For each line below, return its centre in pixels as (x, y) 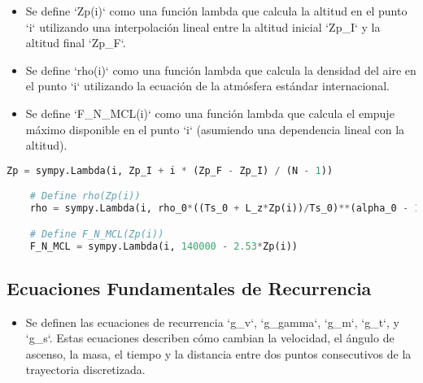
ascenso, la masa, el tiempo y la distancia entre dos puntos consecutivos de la (218, 353)
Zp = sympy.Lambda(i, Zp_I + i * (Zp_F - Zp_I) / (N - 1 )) (170, 170)
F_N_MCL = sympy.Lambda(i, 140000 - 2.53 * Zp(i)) (164, 246)
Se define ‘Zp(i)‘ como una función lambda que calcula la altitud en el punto (216, 11)
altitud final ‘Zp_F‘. (76, 43)
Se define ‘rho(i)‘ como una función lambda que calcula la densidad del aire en (221, 70)
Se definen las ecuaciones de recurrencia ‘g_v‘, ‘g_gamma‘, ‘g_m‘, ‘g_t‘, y (212, 322)
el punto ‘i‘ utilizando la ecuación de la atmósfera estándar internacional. (207, 86)
